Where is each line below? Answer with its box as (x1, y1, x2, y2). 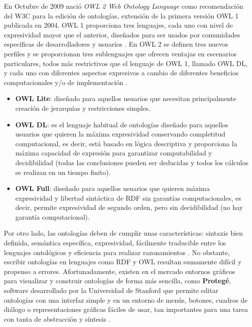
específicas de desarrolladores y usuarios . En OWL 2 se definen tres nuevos (4, 39, 229, 49)
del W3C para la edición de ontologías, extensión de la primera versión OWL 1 (4, 10, 239, 20)
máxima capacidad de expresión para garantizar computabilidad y (15, 148, 212, 158)
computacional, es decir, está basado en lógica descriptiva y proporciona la (15, 138, 237, 148)
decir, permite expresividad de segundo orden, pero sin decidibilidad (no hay (15, 202, 243, 212)
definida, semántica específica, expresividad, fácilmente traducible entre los (4, 238, 226, 248)
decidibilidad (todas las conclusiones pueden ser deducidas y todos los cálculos (15, 157, 249, 167)
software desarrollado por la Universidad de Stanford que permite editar (4, 285, 218, 295)
